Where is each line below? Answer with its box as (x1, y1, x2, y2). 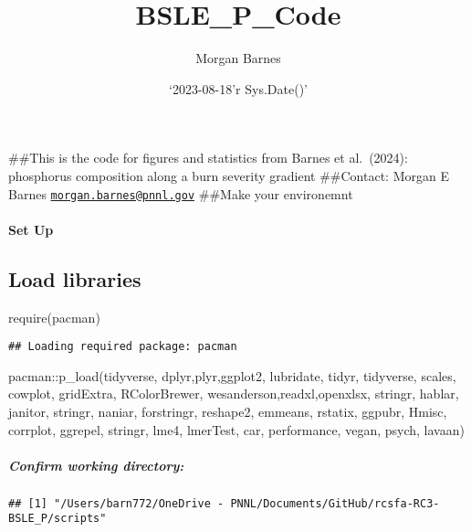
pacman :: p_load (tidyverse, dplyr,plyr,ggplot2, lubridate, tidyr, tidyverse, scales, (8, 366, 456, 385)
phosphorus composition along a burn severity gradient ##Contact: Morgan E (8, 165, 449, 185)
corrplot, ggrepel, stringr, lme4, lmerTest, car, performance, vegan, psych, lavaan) (8, 420, 465, 439)
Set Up (8, 219, 54, 239)
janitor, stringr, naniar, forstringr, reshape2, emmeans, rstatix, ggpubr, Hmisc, (8, 401, 447, 420)
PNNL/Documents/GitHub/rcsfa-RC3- (230, 496, 440, 510)
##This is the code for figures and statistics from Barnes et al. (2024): (8, 148, 408, 167)
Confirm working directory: (8, 455, 184, 474)
